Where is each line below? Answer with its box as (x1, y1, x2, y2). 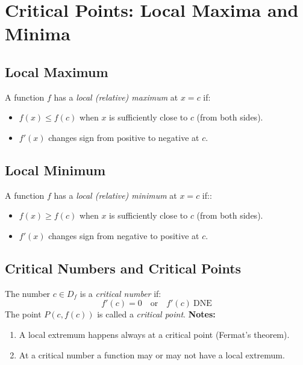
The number (5, 287, 51, 299)
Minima (5, 21, 70, 46)
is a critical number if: (80, 287, 161, 299)
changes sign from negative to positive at (48, 229, 199, 242)
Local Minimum (5, 160, 106, 179)
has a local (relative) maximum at (54, 90, 178, 103)
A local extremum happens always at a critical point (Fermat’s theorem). (19, 328, 290, 340)
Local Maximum (5, 62, 108, 81)
